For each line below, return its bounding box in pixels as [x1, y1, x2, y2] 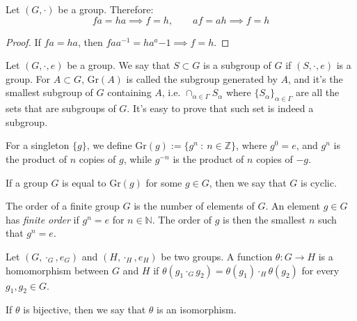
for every [301, 263, 340, 277]
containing [107, 85, 152, 100]
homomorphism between [6, 263, 109, 277]
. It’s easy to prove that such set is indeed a [127, 101, 314, 116]
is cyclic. [301, 175, 337, 189]
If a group [6, 175, 48, 189]
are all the [295, 85, 340, 100]
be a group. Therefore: [58, 2, 154, 16]
